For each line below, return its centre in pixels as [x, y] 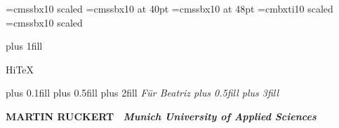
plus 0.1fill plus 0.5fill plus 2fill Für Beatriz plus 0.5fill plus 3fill [142, 93]
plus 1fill [24, 46]
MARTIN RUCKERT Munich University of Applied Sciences [161, 116]
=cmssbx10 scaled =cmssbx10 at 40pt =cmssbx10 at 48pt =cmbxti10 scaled [169, 8]
